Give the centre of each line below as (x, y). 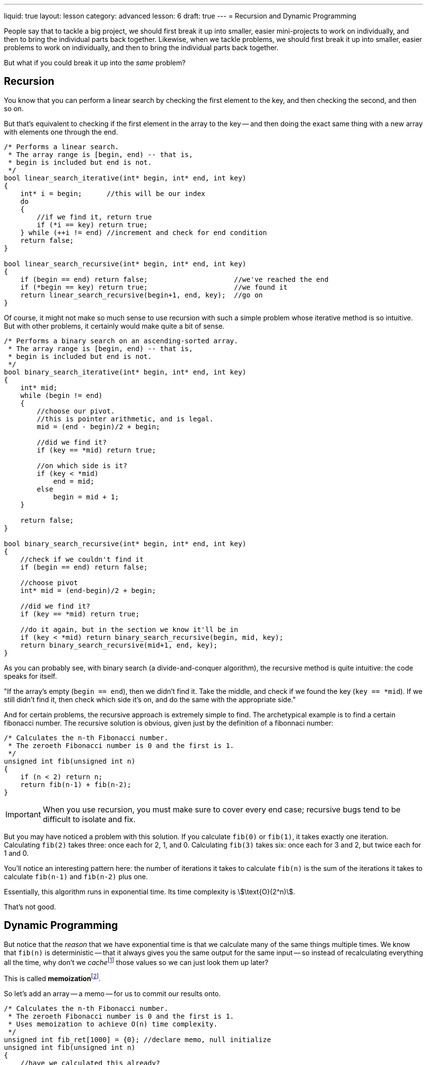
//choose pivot (49, 582)
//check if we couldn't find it (82, 559)
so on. (14, 108)
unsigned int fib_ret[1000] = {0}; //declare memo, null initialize (137, 1040)
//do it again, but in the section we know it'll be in (129, 629)
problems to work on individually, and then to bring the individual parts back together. (141, 48)
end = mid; (74, 481)
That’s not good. (30, 907)
